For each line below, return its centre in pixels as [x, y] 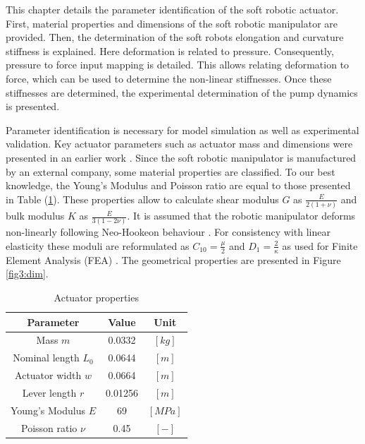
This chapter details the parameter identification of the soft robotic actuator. [172, 9]
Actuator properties [96, 297]
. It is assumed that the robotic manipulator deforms [241, 216]
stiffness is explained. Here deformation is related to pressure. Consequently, [170, 50]
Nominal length [46, 358]
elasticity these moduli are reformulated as [98, 245]
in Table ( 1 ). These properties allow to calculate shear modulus [142, 199]
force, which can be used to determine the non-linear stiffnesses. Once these [169, 78]
